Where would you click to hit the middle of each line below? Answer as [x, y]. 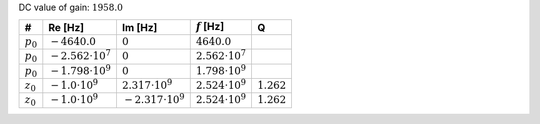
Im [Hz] [139, 27]
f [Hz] [210, 27]
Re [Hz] [66, 27]
